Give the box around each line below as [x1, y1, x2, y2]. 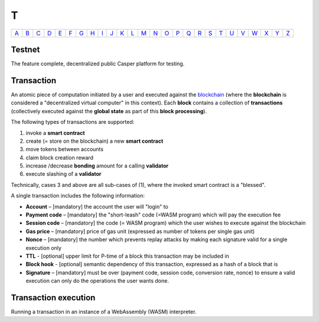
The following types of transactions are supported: [11, 119, 135, 126]
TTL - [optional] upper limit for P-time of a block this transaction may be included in [25, 252, 230, 259]
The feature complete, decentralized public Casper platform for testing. [11, 60, 185, 67]
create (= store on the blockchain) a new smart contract [25, 137, 164, 144]
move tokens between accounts [25, 146, 103, 153]
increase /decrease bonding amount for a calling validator [25, 162, 169, 169]
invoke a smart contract [25, 129, 85, 136]
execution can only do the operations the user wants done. [25, 277, 170, 284]
